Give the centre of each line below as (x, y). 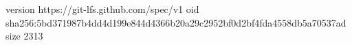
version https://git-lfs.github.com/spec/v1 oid (102, 9)
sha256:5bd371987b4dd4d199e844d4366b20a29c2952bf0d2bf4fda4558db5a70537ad (176, 22)
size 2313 (24, 36)
